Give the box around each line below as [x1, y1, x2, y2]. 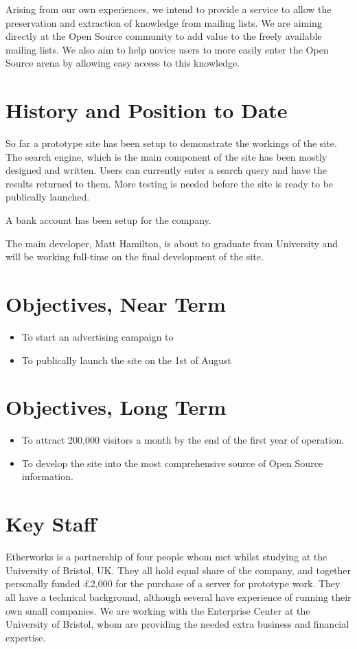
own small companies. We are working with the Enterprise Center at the [5, 603, 310, 617]
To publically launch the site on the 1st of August [21, 352, 231, 367]
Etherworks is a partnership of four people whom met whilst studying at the [5, 549, 327, 564]
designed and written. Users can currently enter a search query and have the [5, 163, 327, 177]
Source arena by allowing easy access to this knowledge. [5, 56, 240, 70]
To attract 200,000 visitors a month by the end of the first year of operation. [21, 433, 345, 447]
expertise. [5, 630, 46, 644]
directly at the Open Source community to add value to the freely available [5, 29, 322, 43]
